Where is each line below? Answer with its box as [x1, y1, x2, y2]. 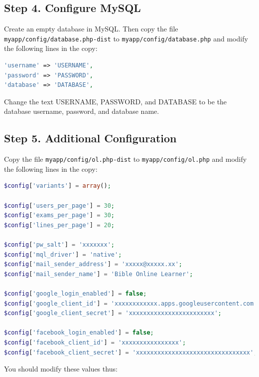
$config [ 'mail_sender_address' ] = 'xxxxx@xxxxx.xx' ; [4, 261, 183, 268]
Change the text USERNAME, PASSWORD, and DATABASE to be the [4, 96, 227, 106]
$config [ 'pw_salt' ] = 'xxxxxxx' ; [4, 241, 115, 249]
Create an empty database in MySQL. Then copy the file [4, 23, 178, 34]
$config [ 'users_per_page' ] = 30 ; [4, 202, 115, 209]
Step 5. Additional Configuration [4, 130, 177, 146]
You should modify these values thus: [4, 364, 118, 374]
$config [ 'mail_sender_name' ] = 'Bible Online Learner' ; [4, 270, 193, 278]
